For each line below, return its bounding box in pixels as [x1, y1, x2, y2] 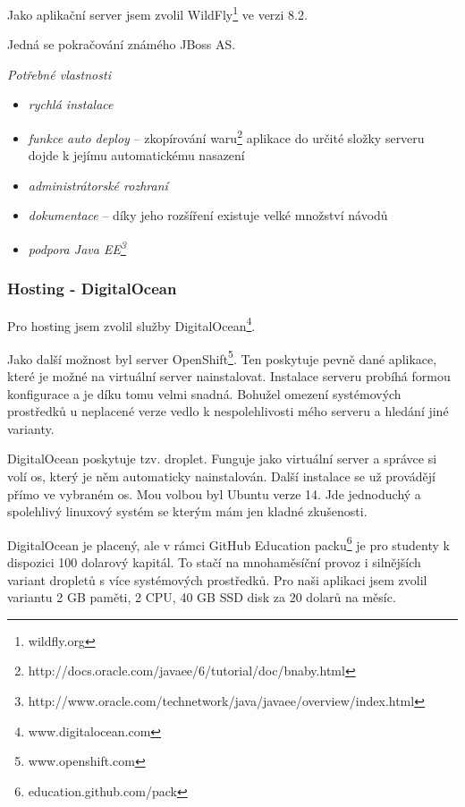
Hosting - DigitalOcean [7, 277, 177, 300]
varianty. [7, 419, 55, 437]
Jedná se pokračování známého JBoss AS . [7, 35, 236, 54]
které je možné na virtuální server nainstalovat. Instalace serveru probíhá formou [7, 367, 451, 386]
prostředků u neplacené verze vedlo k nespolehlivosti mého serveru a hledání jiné [7, 402, 449, 420]
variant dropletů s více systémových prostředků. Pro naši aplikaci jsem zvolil [7, 570, 427, 589]
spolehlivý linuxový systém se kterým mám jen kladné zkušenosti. [7, 502, 368, 521]
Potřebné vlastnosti [7, 64, 111, 83]
